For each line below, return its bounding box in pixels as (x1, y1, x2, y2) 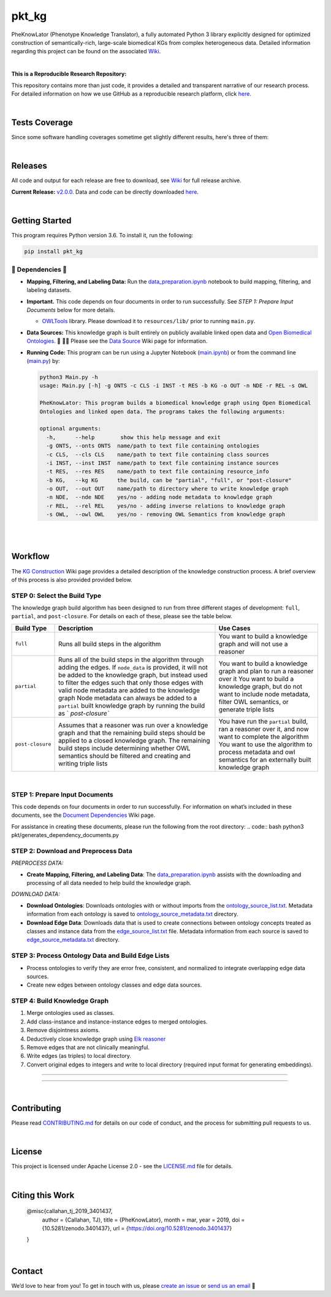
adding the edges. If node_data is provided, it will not (58, 663, 208, 671)
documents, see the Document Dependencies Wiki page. (11, 811, 156, 819)
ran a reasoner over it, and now (218, 724, 309, 733)
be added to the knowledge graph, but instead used (58, 670, 208, 679)
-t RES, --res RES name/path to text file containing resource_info (46, 468, 270, 475)
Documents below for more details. (26, 307, 116, 314)
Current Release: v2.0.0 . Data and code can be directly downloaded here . (11, 188, 199, 196)
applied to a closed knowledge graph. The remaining (58, 736, 211, 744)
